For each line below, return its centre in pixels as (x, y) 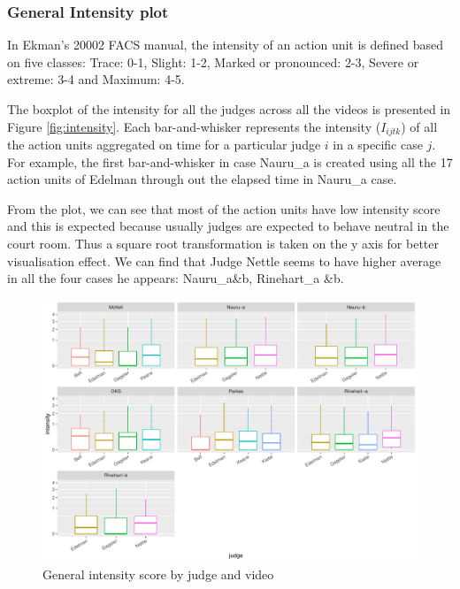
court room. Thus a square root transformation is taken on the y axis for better (223, 244)
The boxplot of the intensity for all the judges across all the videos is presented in (229, 109)
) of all (419, 126)
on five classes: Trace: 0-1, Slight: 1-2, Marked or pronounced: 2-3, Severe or (213, 61)
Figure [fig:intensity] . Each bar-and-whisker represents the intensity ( (194, 126)
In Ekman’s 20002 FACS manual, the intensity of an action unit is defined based (226, 45)
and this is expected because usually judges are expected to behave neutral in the (228, 226)
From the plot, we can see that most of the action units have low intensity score (224, 208)
